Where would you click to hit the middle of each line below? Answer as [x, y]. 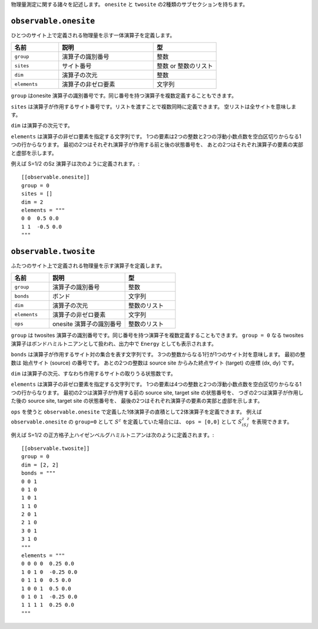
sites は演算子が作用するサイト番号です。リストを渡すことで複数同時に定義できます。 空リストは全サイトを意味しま [154, 107]
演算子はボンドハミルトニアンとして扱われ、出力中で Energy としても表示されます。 [114, 343]
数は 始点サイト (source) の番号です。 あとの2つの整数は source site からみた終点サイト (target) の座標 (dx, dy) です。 [154, 363]
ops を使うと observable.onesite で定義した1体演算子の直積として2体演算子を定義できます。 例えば [136, 412]
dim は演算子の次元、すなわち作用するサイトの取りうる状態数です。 [93, 373]
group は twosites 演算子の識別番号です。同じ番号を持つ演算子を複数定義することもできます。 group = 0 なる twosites [157, 335]
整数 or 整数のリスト [185, 66]
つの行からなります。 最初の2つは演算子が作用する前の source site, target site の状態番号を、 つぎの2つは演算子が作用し [157, 392]
